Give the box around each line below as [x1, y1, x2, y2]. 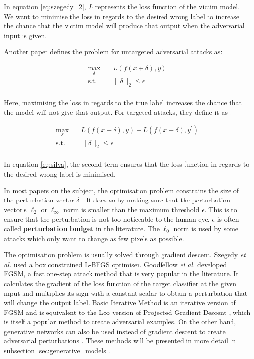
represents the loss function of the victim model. [95, 1, 240, 11]
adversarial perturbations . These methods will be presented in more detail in [4, 336, 236, 346]
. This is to [204, 204, 237, 214]
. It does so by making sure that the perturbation [82, 195, 231, 205]
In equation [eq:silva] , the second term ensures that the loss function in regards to [4, 159, 250, 169]
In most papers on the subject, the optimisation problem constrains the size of [4, 185, 239, 195]
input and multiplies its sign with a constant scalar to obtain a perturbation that [4, 288, 248, 298]
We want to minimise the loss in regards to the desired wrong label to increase [4, 11, 239, 21]
